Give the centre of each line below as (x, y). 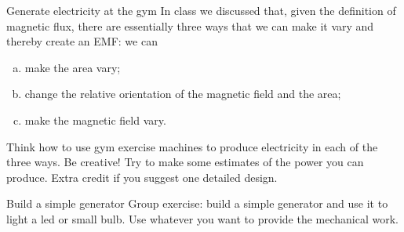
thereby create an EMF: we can (82, 41)
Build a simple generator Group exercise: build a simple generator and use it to (197, 203)
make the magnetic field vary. (95, 120)
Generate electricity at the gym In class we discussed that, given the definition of (201, 10)
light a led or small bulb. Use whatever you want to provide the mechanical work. (203, 218)
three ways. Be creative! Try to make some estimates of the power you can (185, 162)
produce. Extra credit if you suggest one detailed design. (142, 177)
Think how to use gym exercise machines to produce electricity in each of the (192, 146)
